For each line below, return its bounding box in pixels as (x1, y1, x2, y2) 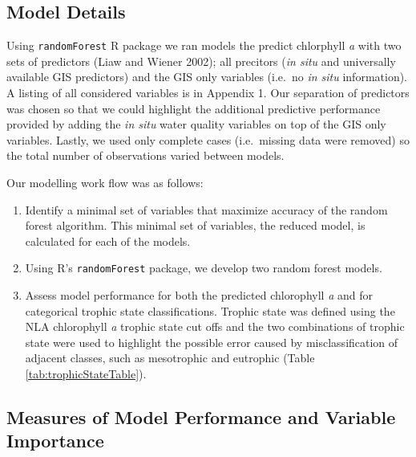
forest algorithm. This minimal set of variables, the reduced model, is (25, 217, 366, 234)
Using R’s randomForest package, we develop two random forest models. (25, 259, 382, 276)
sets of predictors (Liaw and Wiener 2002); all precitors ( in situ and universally (6, 52, 396, 69)
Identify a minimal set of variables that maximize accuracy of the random (25, 201, 388, 218)
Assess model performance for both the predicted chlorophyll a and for (25, 287, 373, 304)
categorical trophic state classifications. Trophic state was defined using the (25, 302, 395, 319)
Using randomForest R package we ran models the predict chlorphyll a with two (6, 37, 402, 54)
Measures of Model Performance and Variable (6, 405, 396, 429)
